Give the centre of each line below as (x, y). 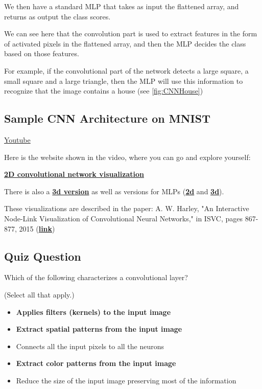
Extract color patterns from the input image (96, 363)
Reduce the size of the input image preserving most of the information (126, 380)
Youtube (17, 139)
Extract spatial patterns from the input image (99, 329)
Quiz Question (43, 256)
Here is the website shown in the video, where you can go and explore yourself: (127, 157)
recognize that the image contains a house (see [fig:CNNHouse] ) (104, 91)
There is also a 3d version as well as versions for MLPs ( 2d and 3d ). (114, 191)
